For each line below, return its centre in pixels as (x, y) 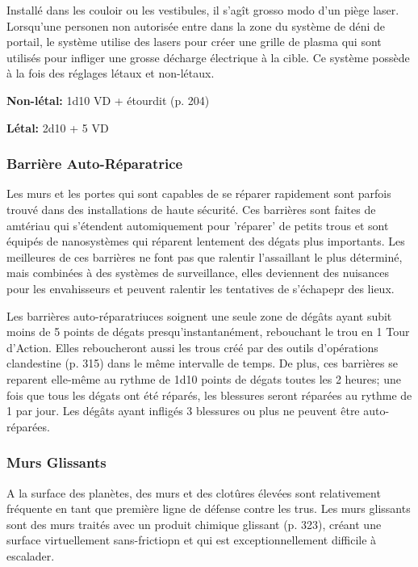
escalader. (31, 555)
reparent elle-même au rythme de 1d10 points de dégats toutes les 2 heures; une (204, 378)
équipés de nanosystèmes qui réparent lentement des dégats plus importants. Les (206, 241)
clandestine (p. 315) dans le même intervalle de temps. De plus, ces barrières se (202, 363)
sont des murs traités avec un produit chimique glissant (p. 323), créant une (194, 524)
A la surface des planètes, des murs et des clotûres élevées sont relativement (194, 492)
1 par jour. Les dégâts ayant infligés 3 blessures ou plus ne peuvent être (183, 411)
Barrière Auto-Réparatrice (95, 164)
